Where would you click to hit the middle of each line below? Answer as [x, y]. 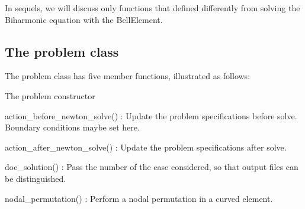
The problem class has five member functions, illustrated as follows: [128, 76]
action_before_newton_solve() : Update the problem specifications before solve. [151, 115]
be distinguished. [36, 178]
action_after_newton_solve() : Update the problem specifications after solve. [146, 147]
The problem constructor [50, 95]
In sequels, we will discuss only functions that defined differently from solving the [152, 8]
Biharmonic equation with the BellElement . [84, 19]
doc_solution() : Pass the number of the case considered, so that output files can [152, 167]
